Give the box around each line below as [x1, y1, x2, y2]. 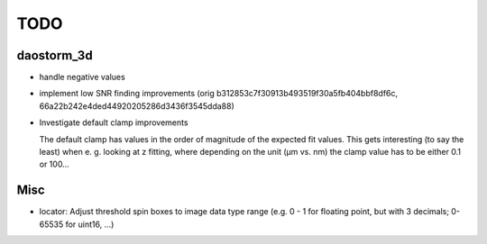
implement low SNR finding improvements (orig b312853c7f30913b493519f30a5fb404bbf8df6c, [39, 88, 399, 99]
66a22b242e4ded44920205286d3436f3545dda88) [39, 100, 234, 112]
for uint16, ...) [65, 219, 115, 230]
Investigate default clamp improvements [39, 117, 188, 128]
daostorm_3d [16, 48, 94, 63]
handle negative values [39, 72, 125, 83]
